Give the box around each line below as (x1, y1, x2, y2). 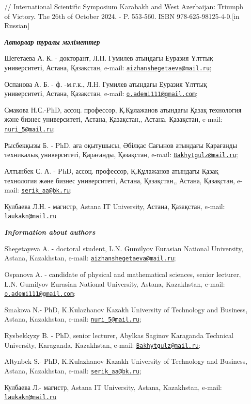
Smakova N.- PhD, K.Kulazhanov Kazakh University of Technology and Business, (4, 304, 248, 314)
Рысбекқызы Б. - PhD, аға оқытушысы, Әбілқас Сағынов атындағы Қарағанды (4, 140, 237, 150)
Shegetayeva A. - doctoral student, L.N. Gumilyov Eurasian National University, (4, 243, 243, 253)
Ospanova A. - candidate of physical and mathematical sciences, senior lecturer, (4, 269, 241, 279)
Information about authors (4, 227, 95, 237)
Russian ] (4, 20, 30, 31)
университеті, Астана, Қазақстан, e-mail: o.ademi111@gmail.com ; (4, 88, 198, 98)
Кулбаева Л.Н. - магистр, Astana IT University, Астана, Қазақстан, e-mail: (4, 201, 225, 211)
